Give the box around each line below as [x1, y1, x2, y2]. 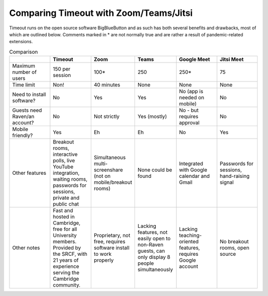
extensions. [9, 39, 33, 45]
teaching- [179, 232, 202, 239]
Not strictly [93, 113, 120, 120]
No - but [179, 107, 199, 114]
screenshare [93, 166, 124, 173]
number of [12, 69, 37, 75]
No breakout [219, 238, 249, 245]
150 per [53, 66, 70, 73]
